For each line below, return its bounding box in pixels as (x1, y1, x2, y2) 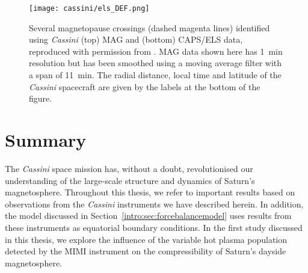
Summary (5, 127, 87, 152)
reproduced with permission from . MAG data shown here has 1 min (29, 44, 283, 57)
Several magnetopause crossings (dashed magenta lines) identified (29, 21, 270, 34)
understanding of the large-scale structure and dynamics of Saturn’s (5, 174, 255, 186)
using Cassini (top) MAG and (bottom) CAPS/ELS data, (29, 33, 243, 46)
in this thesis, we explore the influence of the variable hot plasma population (5, 233, 288, 245)
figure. (29, 92, 52, 105)
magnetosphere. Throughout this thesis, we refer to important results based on (5, 186, 295, 198)
